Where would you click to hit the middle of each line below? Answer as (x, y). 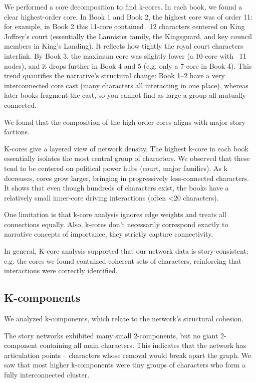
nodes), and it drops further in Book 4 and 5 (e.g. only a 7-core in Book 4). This (128, 65)
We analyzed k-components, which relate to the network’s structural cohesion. (124, 319)
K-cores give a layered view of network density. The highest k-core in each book (126, 148)
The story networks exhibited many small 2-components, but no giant (111, 335)
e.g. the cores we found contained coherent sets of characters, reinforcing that (123, 260)
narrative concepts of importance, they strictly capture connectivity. (109, 234)
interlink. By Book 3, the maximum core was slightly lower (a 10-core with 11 (125, 55)
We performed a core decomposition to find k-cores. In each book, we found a (123, 7)
